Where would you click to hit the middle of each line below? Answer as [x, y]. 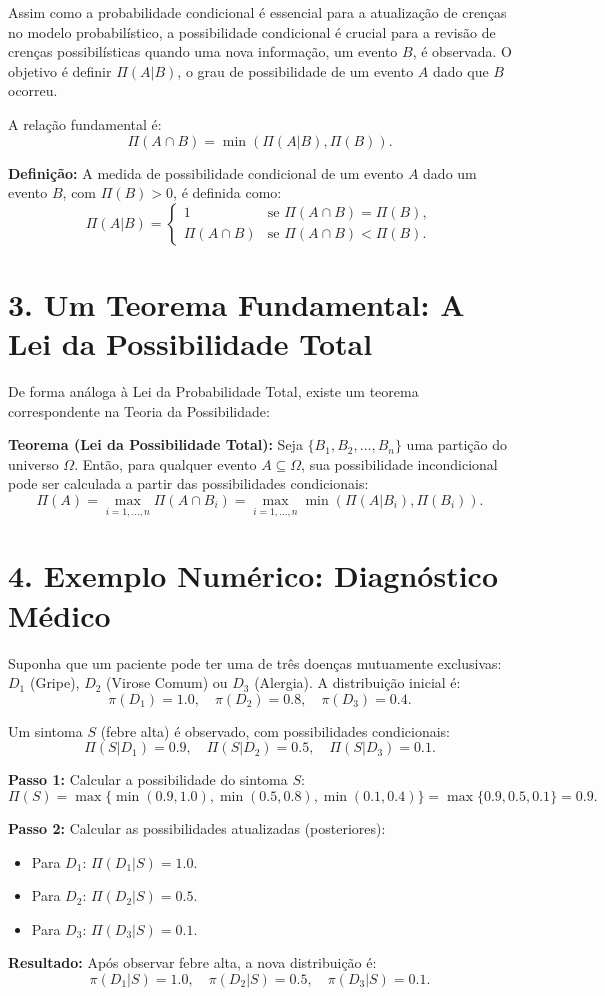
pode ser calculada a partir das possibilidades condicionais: [188, 483]
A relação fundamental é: [85, 123]
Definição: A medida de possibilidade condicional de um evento [206, 172]
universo [33, 463]
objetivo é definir [60, 70]
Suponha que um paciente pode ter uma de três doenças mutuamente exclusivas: [255, 662]
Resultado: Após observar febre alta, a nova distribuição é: [192, 962]
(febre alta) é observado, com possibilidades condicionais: [275, 730]
